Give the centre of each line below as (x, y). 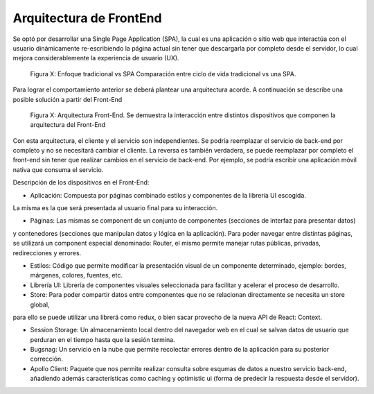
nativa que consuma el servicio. (58, 169)
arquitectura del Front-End (68, 125)
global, (40, 305)
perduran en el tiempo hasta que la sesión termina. (103, 339)
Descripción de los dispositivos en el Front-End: (81, 182)
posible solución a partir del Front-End (68, 99)
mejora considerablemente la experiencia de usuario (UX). (96, 58)
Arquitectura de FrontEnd (87, 18)
